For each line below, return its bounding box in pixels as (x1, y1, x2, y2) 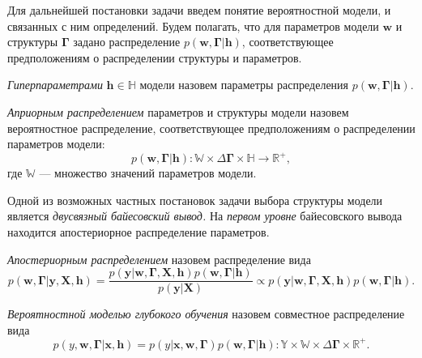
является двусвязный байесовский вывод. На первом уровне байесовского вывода (7, 207, 403, 224)
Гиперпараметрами (7, 76, 103, 93)
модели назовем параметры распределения (139, 76, 349, 93)
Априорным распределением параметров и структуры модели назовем (7, 103, 349, 120)
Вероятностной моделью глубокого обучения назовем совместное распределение (7, 305, 405, 322)
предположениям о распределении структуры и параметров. (7, 49, 302, 66)
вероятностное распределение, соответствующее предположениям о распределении (7, 119, 416, 136)
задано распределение (73, 33, 181, 50)
